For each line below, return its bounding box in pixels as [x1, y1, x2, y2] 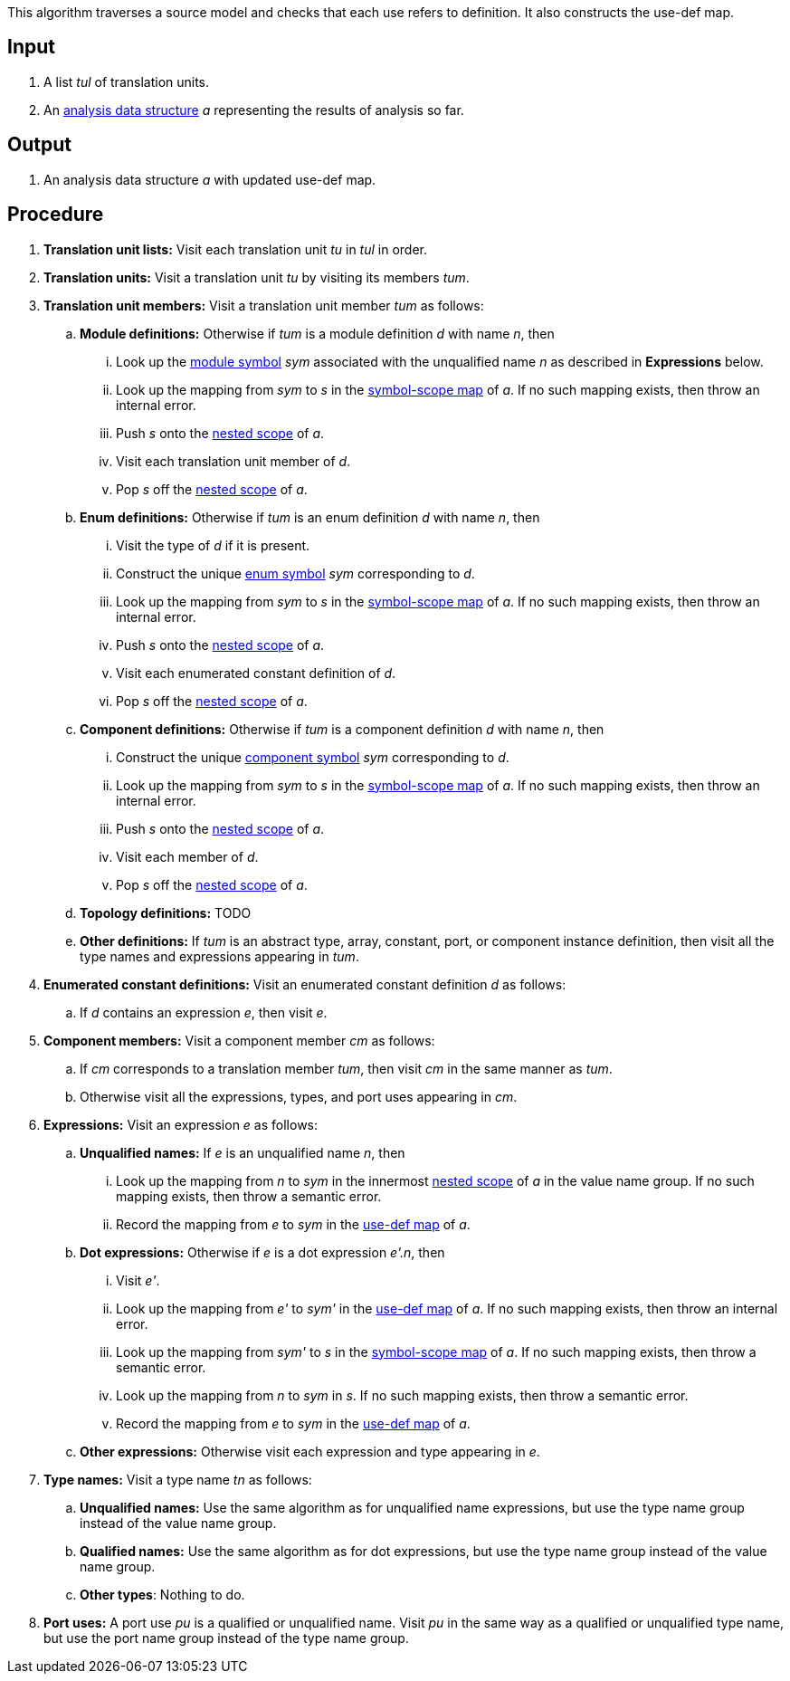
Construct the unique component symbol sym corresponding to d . [116, 749, 509, 765]
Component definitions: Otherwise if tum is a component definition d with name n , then [80, 721, 604, 737]
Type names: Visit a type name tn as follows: [43, 1471, 312, 1487]
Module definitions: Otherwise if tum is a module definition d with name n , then [80, 325, 555, 341]
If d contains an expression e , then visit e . [80, 1004, 328, 1020]
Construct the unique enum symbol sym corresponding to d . [116, 565, 475, 581]
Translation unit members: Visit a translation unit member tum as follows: [43, 297, 484, 313]
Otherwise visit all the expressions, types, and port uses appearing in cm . [80, 1088, 518, 1104]
